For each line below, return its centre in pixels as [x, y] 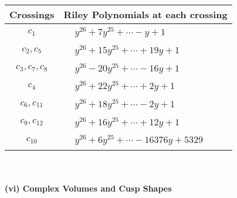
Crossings [32, 14]
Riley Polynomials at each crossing [145, 14]
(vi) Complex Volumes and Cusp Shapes [88, 188]
